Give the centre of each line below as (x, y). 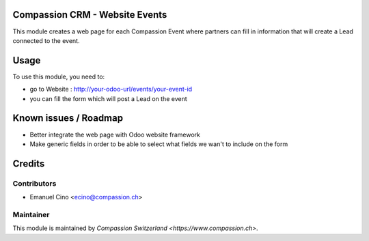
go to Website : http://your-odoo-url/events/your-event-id (111, 89)
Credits (29, 164)
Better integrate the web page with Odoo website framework (115, 134)
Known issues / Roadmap (68, 118)
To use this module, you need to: (59, 76)
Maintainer (31, 214)
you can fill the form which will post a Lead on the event (108, 98)
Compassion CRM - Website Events (90, 15)
